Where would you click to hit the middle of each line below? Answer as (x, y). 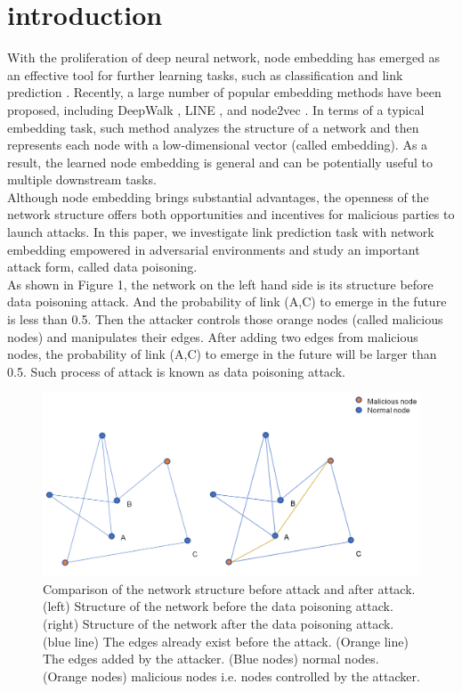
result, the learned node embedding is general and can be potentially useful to (220, 162)
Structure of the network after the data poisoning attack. (238, 623)
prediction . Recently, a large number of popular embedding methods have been (224, 92)
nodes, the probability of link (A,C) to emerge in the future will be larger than (222, 354)
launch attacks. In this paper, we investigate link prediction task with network (221, 232)
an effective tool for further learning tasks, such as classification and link (205, 74)
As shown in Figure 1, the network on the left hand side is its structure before (220, 284)
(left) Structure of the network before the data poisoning (198, 606)
